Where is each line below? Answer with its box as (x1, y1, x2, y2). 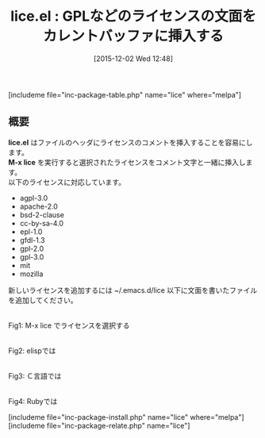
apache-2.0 (19, 202, 58, 211)
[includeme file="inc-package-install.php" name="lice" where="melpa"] (8, 412, 244, 421)
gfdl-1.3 (19, 235, 45, 244)
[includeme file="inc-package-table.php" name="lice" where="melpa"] (8, 90, 242, 99)
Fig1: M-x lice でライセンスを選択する (8, 321, 130, 330)
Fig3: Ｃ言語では (8, 371, 62, 381)
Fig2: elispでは (8, 346, 56, 355)
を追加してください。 (8, 295, 78, 305)
